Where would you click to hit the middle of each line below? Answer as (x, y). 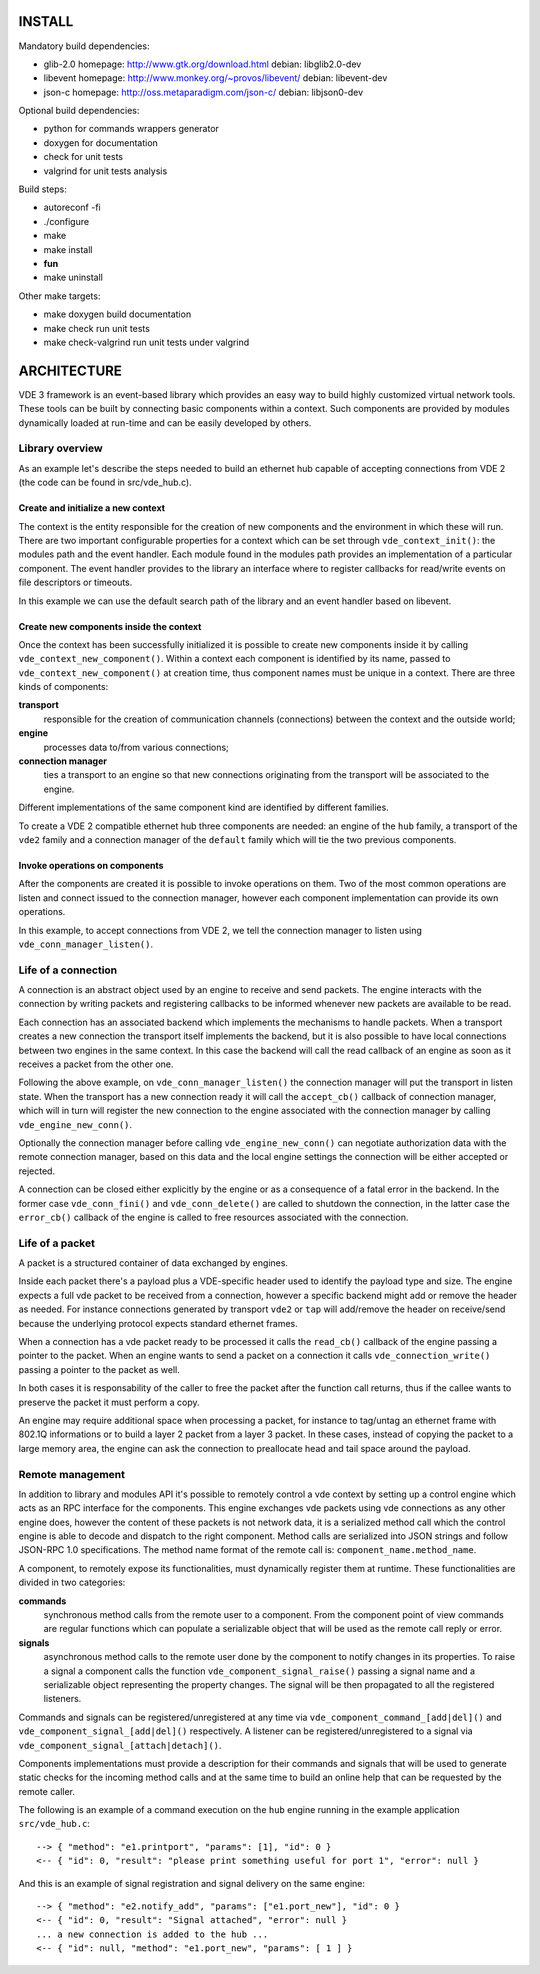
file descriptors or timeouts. (75, 582)
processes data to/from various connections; (136, 747)
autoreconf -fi (72, 207)
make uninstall (73, 277)
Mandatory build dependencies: (84, 46)
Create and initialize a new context (91, 508)
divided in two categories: (72, 1582)
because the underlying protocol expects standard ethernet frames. (158, 1323)
